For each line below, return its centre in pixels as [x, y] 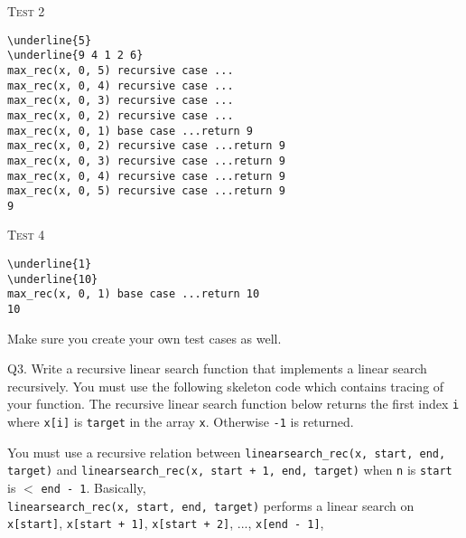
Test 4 [26, 235]
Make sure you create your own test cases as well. [144, 338]
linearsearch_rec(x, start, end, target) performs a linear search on [211, 505]
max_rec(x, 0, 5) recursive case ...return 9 [146, 191]
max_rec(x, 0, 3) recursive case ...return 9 [146, 160]
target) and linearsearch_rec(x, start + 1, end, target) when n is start [230, 470]
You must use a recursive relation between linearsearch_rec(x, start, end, [227, 452]
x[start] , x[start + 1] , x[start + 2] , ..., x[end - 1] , [166, 523]
